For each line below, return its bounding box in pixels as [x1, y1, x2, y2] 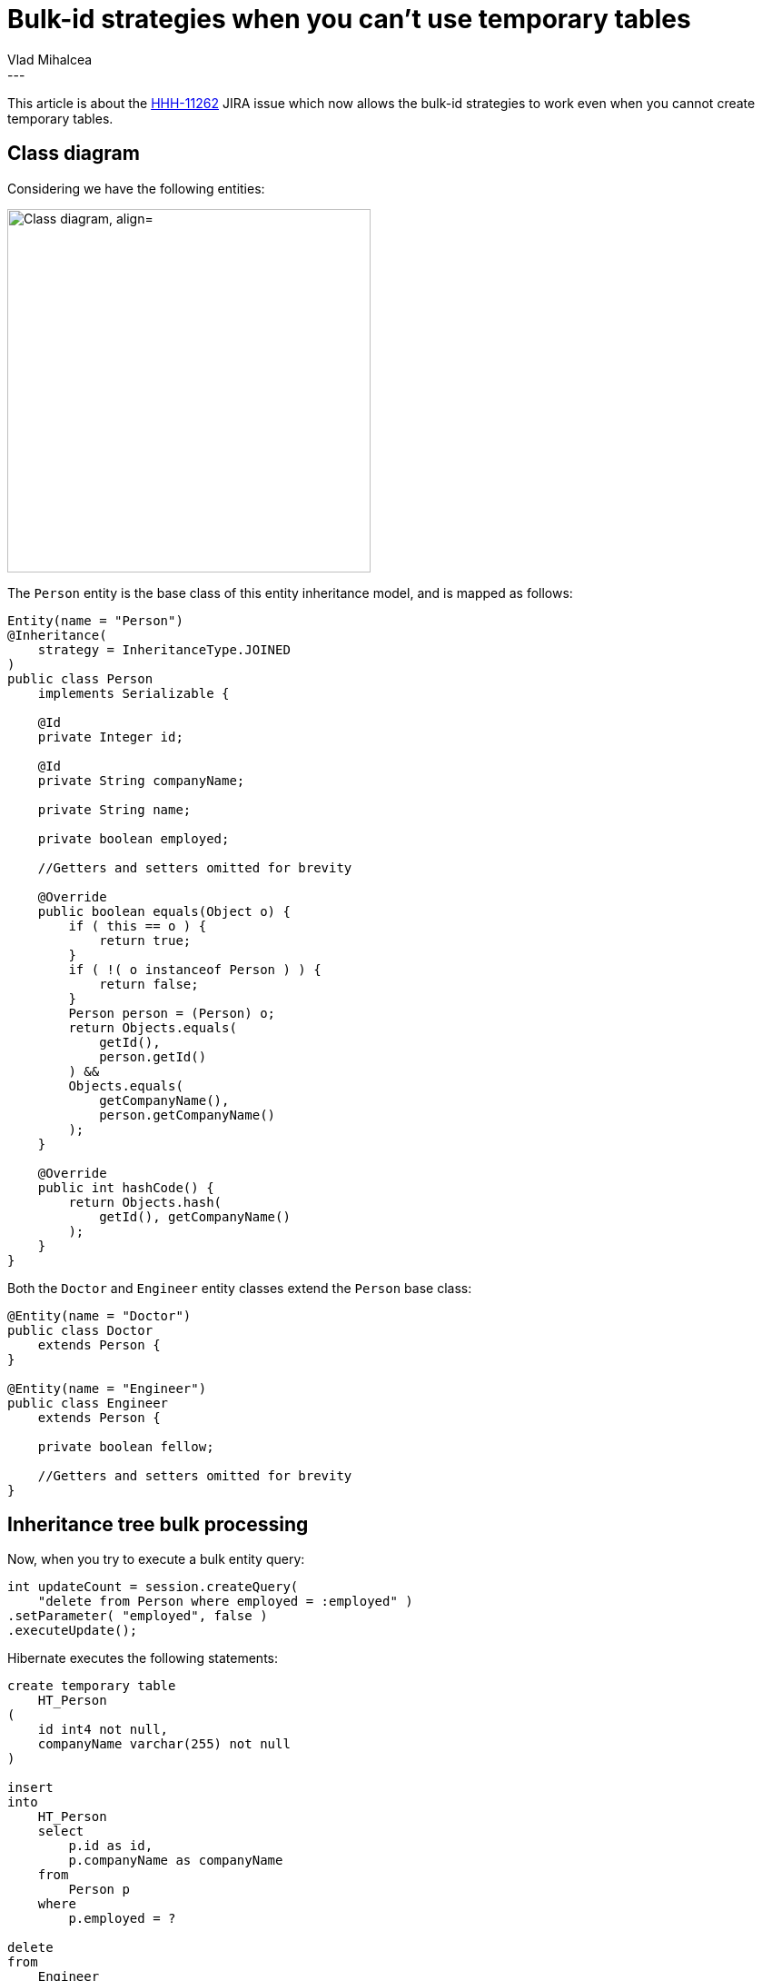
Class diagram [7, 142, 140, 165]
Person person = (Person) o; [68, 1005, 276, 1020]
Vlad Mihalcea [7, 51, 93, 67]
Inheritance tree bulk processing [7, 1513, 309, 1537]
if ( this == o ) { [68, 918, 207, 933]
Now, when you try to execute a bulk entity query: [7, 1551, 305, 1568]
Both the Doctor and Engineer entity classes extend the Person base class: [7, 1279, 472, 1296]
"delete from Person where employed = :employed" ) [37, 1594, 413, 1609]
